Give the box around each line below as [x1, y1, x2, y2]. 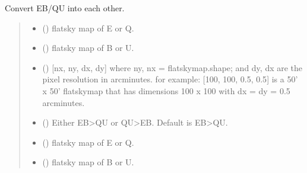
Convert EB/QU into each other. [5, 2, 125, 14]
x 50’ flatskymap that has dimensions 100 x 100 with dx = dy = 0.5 [42, 84, 290, 97]
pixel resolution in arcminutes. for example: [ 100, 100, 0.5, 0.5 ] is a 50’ [42, 73, 298, 85]
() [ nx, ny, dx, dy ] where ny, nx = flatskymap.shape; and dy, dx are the [42, 61, 303, 73]
